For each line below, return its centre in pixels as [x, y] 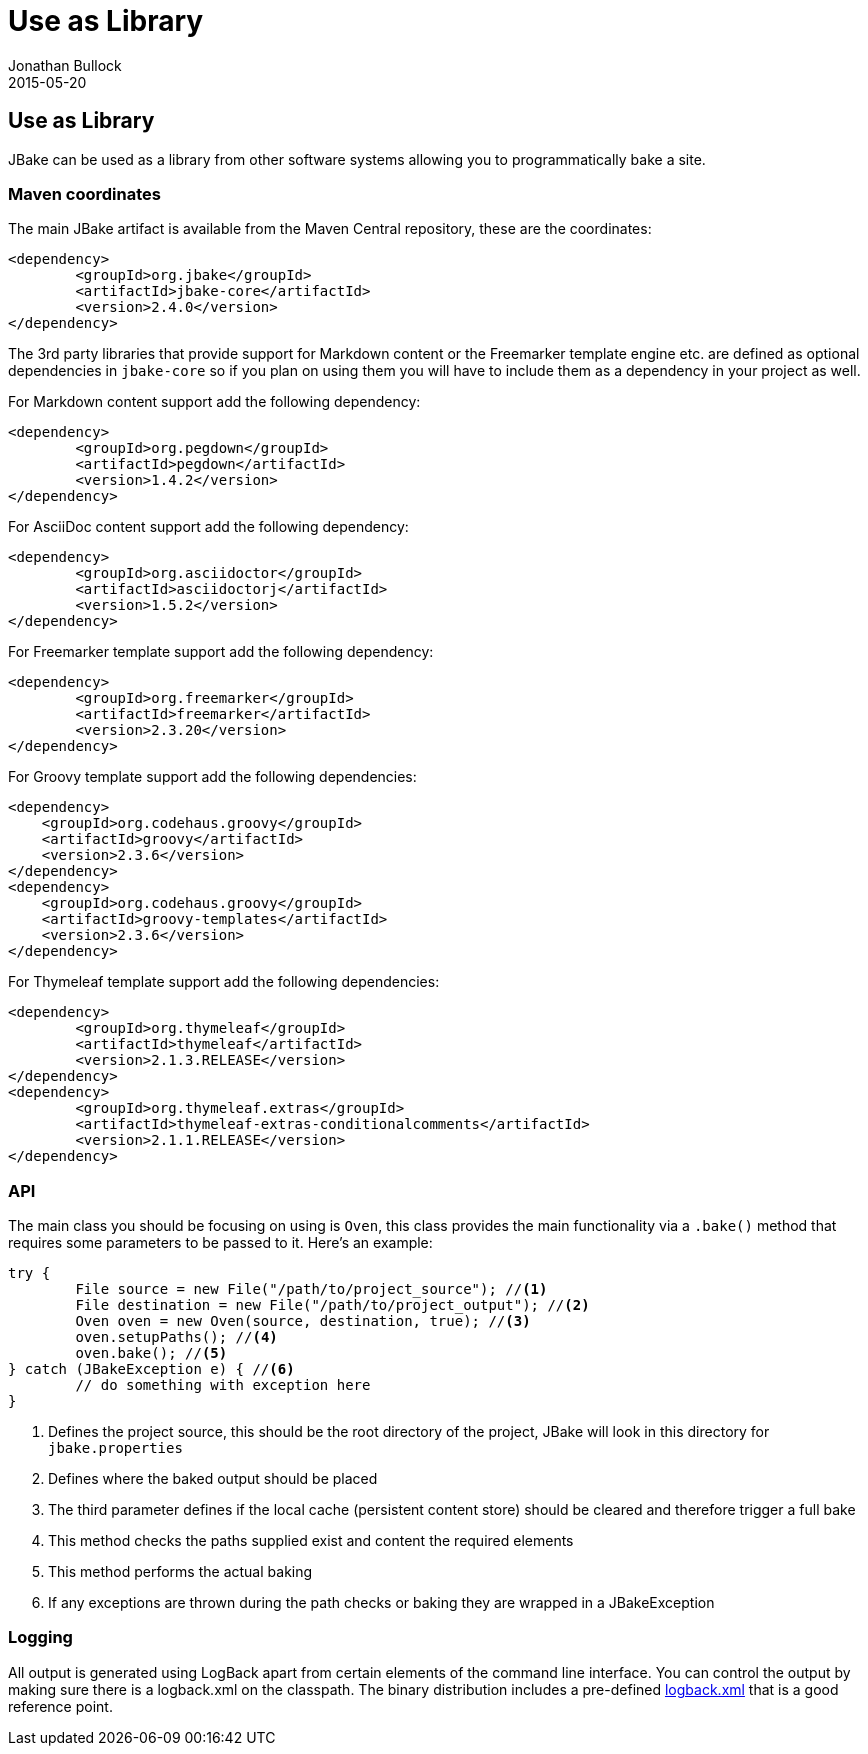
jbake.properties [115, 1448]
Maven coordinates [84, 193]
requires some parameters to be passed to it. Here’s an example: [220, 1243]
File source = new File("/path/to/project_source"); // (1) [311, 1289]
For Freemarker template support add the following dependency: [221, 652]
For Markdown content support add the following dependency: [214, 402]
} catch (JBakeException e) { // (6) [151, 1369]
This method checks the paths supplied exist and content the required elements [311, 1541]
